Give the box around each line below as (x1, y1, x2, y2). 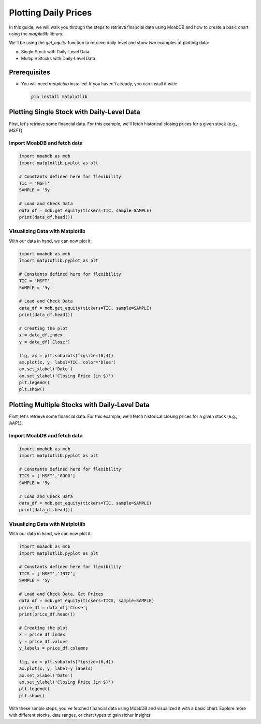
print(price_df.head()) (19, 612, 76, 617)
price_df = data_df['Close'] (19, 605, 88, 610)
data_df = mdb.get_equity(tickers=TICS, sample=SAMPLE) (19, 598, 155, 603)
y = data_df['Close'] (19, 339, 71, 345)
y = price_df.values (19, 639, 68, 644)
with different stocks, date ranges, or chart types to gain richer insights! (9, 712, 152, 718)
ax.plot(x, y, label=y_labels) (19, 666, 94, 671)
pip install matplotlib (31, 94, 88, 99)
